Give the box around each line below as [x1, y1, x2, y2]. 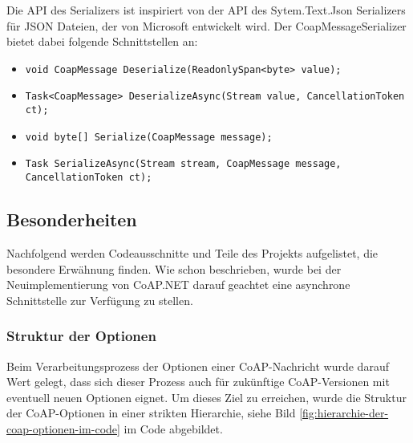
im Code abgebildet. [123, 420, 223, 437]
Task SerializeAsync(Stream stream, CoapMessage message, [25, 158, 342, 170]
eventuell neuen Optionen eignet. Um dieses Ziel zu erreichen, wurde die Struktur [6, 388, 407, 405]
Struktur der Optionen [6, 326, 156, 346]
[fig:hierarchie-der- [299, 404, 389, 421]
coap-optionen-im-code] [6, 420, 120, 437]
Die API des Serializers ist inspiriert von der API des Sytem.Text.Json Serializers [6, 2, 406, 18]
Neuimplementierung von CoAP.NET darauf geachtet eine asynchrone [6, 276, 350, 293]
